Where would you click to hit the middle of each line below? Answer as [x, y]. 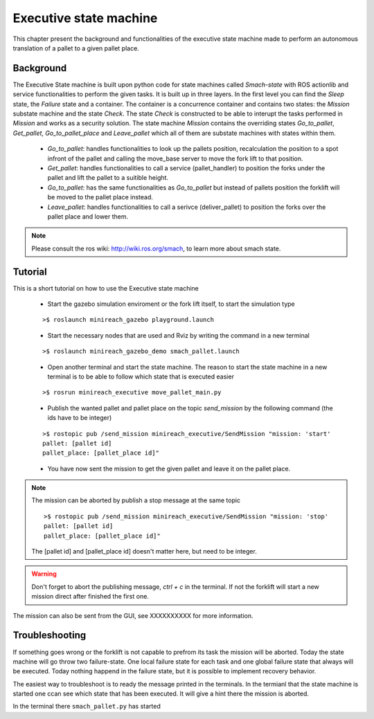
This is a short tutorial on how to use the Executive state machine [106, 288]
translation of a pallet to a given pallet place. [76, 48]
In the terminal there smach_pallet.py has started [87, 707]
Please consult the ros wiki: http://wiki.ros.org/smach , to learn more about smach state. [156, 248]
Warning [44, 574]
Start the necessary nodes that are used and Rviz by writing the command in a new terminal [178, 335]
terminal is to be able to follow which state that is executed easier [141, 376]
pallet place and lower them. [88, 216]
